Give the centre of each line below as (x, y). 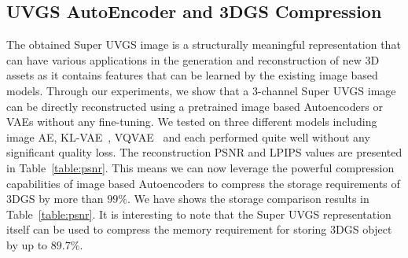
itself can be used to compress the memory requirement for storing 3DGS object (199, 229)
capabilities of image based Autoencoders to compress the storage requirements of (203, 183)
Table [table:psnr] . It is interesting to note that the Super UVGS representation (199, 214)
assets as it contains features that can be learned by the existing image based (192, 75)
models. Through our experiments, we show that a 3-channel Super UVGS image (201, 90)
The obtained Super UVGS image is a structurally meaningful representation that (204, 44)
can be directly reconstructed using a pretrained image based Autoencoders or (195, 106)
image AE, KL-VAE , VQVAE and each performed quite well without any (188, 136)
